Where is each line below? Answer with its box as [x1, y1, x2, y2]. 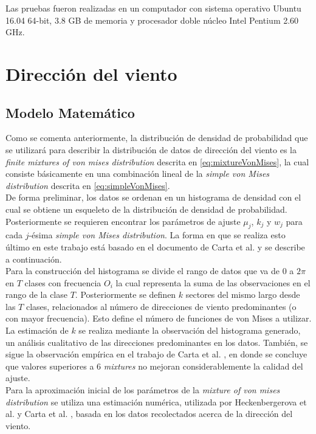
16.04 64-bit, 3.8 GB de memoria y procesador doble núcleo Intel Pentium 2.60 [5, 13, 299, 26]
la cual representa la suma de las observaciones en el [115, 276, 311, 289]
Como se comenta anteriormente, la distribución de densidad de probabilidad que [5, 131, 308, 144]
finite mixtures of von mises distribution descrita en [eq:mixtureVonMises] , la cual [5, 155, 309, 168]
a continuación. [5, 252, 62, 265]
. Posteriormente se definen [75, 288, 176, 301]
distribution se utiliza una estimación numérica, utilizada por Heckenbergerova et [5, 395, 307, 408]
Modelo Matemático [5, 103, 135, 122]
